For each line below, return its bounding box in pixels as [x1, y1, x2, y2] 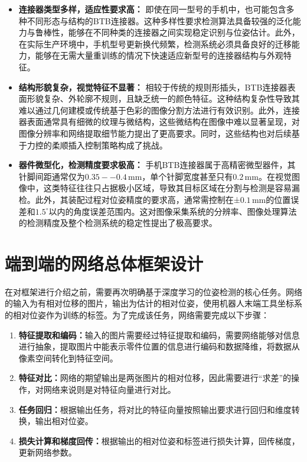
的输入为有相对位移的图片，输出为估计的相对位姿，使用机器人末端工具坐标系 [5, 297, 302, 309]
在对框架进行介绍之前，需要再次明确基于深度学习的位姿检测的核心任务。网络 [5, 285, 302, 298]
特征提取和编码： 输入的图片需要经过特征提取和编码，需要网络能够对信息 [18, 328, 300, 341]
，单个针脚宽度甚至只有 [142, 170, 233, 182]
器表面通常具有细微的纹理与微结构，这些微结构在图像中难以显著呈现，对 [18, 115, 300, 128]
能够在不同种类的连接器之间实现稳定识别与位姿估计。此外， [68, 26, 300, 38]
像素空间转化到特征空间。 [18, 351, 118, 364]
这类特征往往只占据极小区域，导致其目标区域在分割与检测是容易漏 [43, 182, 300, 194]
